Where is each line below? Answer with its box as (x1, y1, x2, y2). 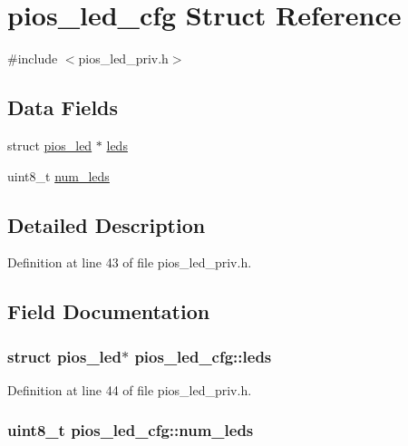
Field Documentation (7, 297, 210, 325)
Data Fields (7, 93, 119, 121)
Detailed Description (7, 210, 206, 238)
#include (7, 49, 58, 68)
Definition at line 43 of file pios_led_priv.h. (7, 253, 252, 272)
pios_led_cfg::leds (134, 344, 272, 367)
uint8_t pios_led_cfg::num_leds (7, 419, 254, 441)
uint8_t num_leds (7, 166, 110, 185)
